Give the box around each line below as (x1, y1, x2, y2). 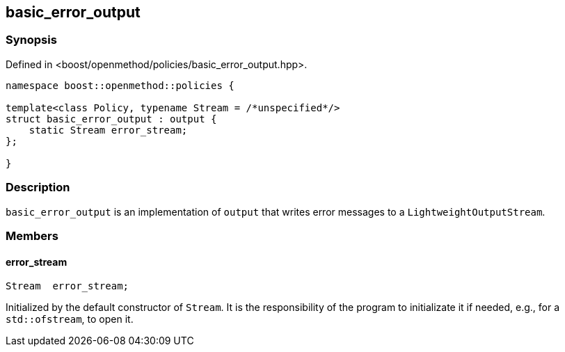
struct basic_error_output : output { (6, 113, 217, 125)
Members (6, 228, 58, 243)
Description (6, 180, 70, 195)
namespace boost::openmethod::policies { (6, 79, 234, 91)
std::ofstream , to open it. (6, 313, 134, 326)
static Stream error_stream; (29, 124, 188, 136)
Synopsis (6, 33, 57, 47)
